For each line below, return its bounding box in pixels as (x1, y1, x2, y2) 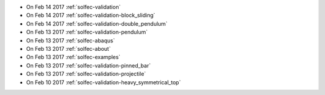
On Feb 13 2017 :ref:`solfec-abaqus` (26, 36, 116, 44)
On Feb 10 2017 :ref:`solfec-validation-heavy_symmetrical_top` (26, 78, 181, 86)
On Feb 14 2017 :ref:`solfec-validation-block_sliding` (26, 12, 156, 19)
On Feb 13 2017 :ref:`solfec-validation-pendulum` (26, 29, 148, 36)
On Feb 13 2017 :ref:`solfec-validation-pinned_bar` (26, 62, 151, 69)
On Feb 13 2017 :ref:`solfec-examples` (26, 54, 120, 61)
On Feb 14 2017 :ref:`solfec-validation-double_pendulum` (26, 20, 168, 27)
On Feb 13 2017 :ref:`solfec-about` (26, 45, 111, 52)
